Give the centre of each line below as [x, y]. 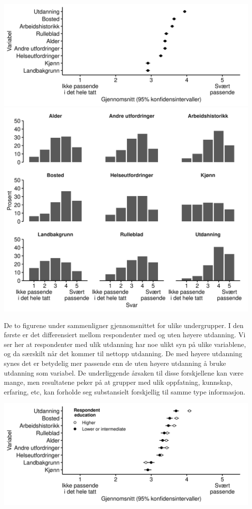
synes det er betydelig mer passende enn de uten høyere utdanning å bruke [115, 363]
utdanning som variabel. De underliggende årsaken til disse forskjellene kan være [124, 372]
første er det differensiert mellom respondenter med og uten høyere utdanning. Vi [125, 335]
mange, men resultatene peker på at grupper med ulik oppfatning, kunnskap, [118, 382]
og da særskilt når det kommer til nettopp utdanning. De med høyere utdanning [123, 353]
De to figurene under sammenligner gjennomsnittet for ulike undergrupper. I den [124, 325]
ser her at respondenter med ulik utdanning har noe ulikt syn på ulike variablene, [125, 344]
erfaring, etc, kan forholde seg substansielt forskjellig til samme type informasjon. [125, 391]
